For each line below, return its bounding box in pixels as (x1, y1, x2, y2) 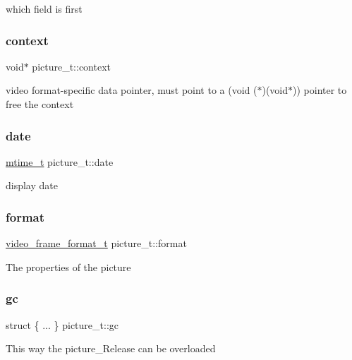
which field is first (6, 1, 83, 16)
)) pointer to (293, 83, 347, 97)
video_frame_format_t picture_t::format (6, 236, 187, 251)
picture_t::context (32, 59, 111, 73)
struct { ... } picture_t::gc (6, 317, 119, 332)
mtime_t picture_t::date (6, 154, 114, 169)
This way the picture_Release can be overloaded (6, 341, 216, 356)
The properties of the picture (6, 259, 131, 274)
